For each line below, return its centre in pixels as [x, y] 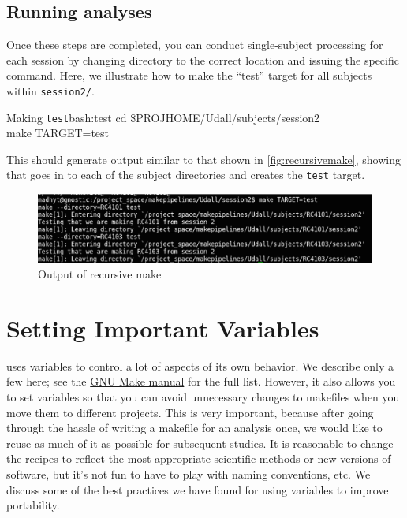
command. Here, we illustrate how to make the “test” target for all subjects [189, 75]
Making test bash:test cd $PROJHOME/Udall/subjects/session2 [163, 117]
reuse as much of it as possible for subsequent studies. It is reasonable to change [200, 443]
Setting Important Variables [163, 328]
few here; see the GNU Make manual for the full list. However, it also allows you [201, 381]
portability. [33, 505]
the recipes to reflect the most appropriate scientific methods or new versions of [199, 458]
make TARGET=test [58, 133]
